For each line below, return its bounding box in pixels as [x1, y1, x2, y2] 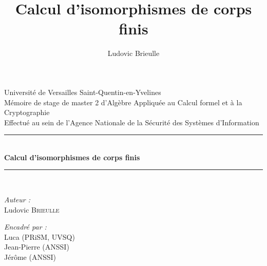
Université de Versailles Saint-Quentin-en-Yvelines [4, 86, 161, 97]
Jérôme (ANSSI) [4, 252, 56, 262]
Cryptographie [4, 107, 50, 118]
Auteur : [4, 194, 31, 205]
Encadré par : [4, 221, 47, 232]
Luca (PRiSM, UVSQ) [4, 231, 75, 242]
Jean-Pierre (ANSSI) [4, 241, 69, 252]
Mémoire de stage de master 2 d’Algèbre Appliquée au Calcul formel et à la [4, 97, 242, 107]
